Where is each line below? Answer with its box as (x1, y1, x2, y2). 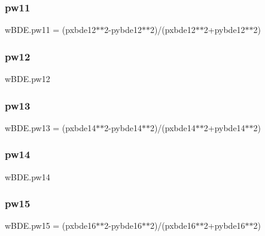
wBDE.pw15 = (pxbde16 (5, 219, 96, 232)
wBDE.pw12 (5, 72, 50, 85)
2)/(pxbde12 (150, 23, 196, 36)
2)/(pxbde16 (150, 219, 196, 232)
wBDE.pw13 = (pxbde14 (5, 121, 96, 134)
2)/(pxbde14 (150, 121, 196, 134)
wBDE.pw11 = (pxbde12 (5, 23, 96, 36)
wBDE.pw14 (5, 170, 50, 183)
